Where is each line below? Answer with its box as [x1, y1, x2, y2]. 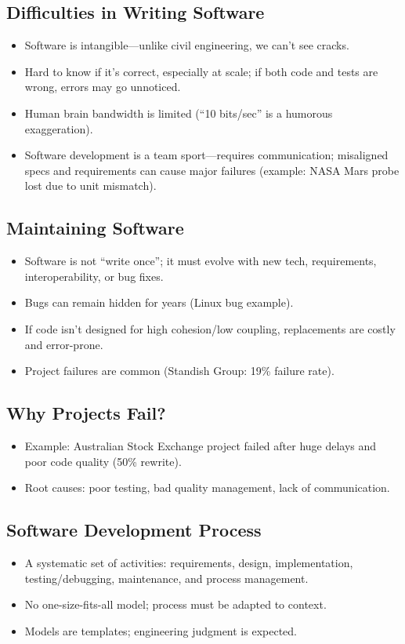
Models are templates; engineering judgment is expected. [24, 622, 297, 639]
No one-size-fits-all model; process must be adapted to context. [24, 596, 327, 613]
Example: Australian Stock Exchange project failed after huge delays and [24, 437, 377, 453]
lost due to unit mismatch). [24, 177, 157, 194]
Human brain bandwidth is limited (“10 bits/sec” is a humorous [24, 104, 333, 121]
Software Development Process [6, 518, 262, 542]
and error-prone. [24, 336, 103, 352]
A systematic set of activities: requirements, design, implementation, [24, 554, 353, 570]
